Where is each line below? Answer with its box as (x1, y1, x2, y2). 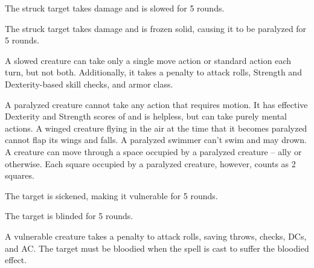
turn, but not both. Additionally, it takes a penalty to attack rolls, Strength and (5, 66, 302, 78)
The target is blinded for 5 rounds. (5, 209, 133, 222)
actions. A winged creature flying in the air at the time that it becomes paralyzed (5, 121, 307, 134)
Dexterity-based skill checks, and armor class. (5, 77, 173, 90)
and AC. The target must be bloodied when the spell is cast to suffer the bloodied (5, 241, 309, 254)
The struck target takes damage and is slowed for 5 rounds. (5, 2, 225, 14)
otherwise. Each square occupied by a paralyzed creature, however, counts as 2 (5, 157, 296, 170)
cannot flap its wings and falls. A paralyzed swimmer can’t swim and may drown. (5, 133, 307, 146)
